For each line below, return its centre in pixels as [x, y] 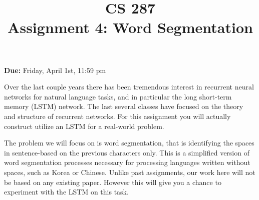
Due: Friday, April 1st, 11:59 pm [55, 70]
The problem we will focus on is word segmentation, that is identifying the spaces [129, 143]
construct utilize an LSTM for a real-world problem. [84, 126]
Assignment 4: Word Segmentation [130, 27]
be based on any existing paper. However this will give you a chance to [113, 182]
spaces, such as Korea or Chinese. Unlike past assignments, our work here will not [130, 172]
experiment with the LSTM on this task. [66, 192]
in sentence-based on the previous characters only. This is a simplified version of [127, 152]
